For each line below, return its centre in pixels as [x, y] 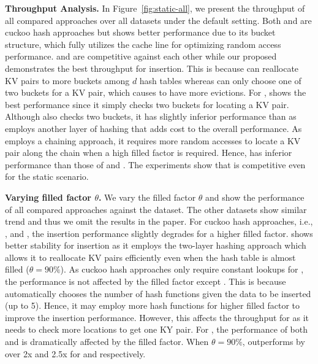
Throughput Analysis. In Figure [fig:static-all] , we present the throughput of [155, 8]
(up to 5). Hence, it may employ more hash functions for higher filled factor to [152, 305]
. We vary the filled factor [147, 197]
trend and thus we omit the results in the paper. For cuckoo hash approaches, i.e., [159, 221]
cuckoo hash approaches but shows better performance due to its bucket [140, 32]
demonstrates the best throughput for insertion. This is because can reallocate [152, 68]
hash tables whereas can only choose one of [220, 80]
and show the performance [255, 197]
